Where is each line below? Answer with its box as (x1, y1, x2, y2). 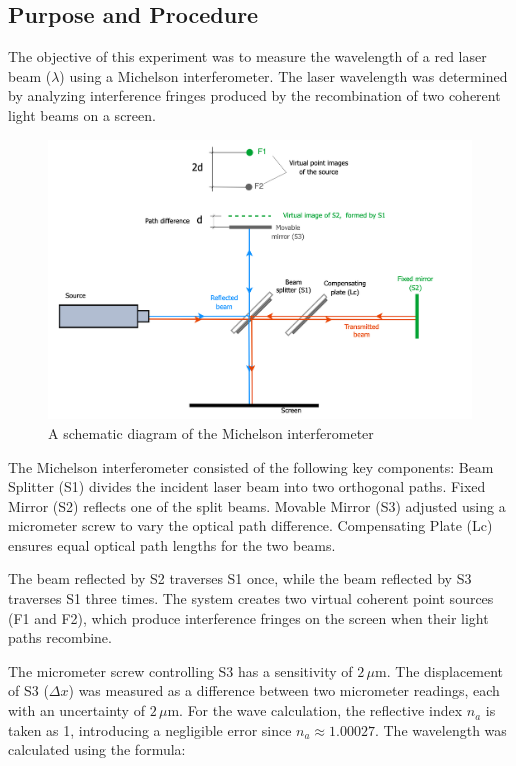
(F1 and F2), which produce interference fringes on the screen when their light (8, 607, 489, 628)
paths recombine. (8, 627, 112, 648)
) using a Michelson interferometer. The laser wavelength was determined (59, 65, 508, 86)
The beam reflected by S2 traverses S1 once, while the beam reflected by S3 (8, 568, 472, 589)
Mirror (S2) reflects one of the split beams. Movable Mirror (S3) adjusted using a (8, 495, 506, 516)
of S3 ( (8, 680, 49, 701)
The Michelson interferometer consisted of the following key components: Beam (8, 456, 494, 477)
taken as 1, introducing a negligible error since (8, 719, 292, 740)
